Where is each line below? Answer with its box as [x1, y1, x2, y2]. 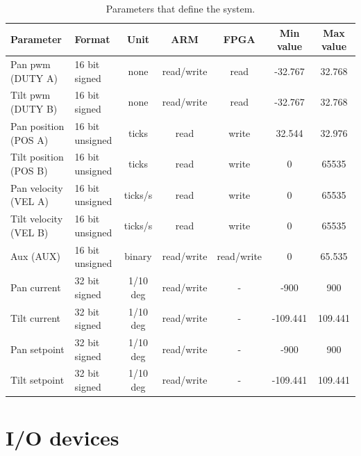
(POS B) [10, 163, 48, 177]
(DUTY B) [10, 101, 58, 116]
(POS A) [10, 132, 49, 147]
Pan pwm [10, 57, 51, 72]
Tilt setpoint [10, 373, 65, 387]
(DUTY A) [10, 70, 58, 85]
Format [74, 32, 110, 47]
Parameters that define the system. [106, 1, 255, 15]
